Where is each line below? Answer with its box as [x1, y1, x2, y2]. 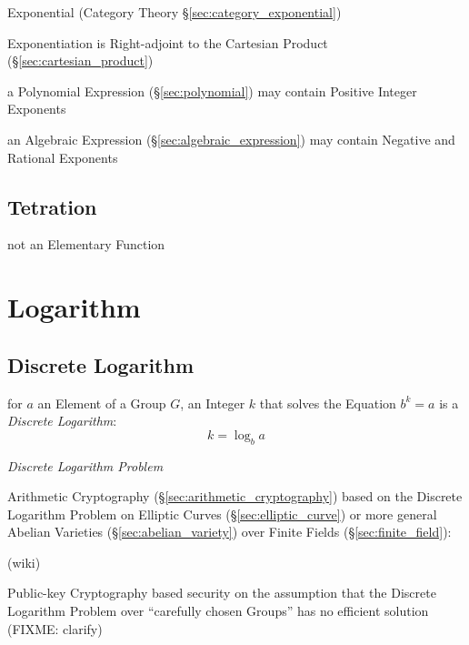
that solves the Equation [259, 393, 396, 412]
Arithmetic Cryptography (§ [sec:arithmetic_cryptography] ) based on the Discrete [7, 487, 463, 506]
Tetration [7, 192, 97, 220]
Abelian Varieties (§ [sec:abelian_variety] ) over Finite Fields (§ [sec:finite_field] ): [7, 522, 452, 541]
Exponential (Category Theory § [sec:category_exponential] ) [7, 3, 342, 21]
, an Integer [180, 393, 245, 412]
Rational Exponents [7, 147, 118, 166]
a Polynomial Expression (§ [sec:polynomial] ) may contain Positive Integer [7, 81, 417, 100]
